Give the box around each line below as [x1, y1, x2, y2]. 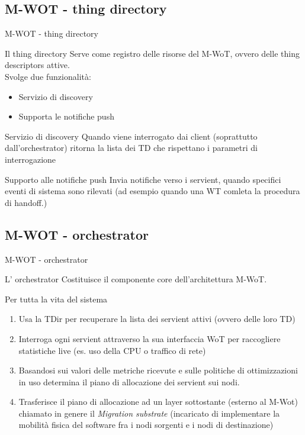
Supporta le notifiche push [18, 110, 114, 123]
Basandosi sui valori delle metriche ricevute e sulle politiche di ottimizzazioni [18, 364, 298, 376]
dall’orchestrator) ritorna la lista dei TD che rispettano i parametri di [5, 141, 258, 154]
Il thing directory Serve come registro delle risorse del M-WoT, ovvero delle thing [5, 47, 300, 59]
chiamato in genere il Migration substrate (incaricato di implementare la [18, 407, 280, 419]
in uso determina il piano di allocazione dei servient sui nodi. [18, 375, 240, 388]
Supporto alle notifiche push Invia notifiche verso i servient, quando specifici [5, 173, 281, 185]
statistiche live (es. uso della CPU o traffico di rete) [18, 344, 206, 356]
